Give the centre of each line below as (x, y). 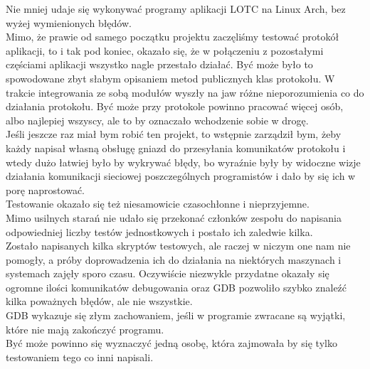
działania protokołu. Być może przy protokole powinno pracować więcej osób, (175, 106)
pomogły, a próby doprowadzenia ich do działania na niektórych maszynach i (174, 259)
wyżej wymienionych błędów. (69, 22)
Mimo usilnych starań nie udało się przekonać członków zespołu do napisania (174, 217)
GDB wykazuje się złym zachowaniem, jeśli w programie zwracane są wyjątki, (176, 315)
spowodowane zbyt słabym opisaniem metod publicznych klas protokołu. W (170, 78)
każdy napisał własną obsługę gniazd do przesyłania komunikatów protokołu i (176, 148)
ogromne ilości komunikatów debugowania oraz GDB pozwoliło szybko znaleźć (176, 287)
